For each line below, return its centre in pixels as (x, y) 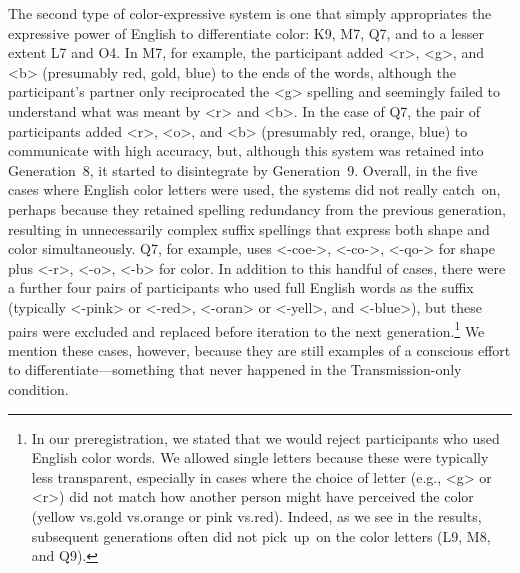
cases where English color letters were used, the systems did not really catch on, (254, 189)
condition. (38, 388)
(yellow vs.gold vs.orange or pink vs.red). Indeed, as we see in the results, (256, 515)
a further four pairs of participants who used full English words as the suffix (241, 287)
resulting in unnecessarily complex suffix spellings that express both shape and (249, 228)
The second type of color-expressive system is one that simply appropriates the (250, 13)
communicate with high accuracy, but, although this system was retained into (246, 150)
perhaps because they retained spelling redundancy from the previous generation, (257, 208)
